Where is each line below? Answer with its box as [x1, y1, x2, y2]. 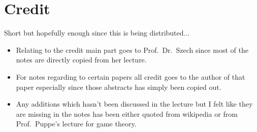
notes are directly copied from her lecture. [16, 54, 147, 65]
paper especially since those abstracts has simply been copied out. [16, 81, 221, 92]
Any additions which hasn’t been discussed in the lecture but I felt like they [16, 98, 253, 109]
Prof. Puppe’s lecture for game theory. [16, 118, 137, 129]
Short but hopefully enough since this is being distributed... [4, 27, 190, 38]
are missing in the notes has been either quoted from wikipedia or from [16, 108, 238, 119]
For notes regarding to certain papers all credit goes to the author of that [16, 71, 245, 82]
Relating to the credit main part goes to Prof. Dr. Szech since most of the [16, 44, 248, 55]
